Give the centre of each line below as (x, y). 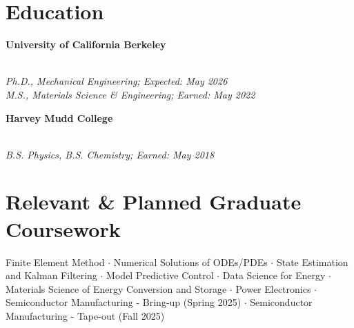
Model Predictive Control (160, 275)
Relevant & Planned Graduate (154, 202)
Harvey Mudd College (59, 117)
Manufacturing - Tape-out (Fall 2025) (85, 315)
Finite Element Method (55, 262)
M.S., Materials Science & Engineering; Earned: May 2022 (130, 94)
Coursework (63, 228)
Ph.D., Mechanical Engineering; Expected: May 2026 (117, 81)
